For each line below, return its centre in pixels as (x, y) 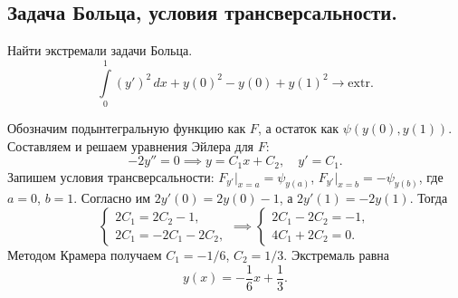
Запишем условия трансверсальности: (111, 176)
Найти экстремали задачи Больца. (100, 50)
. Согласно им (112, 198)
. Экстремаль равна (336, 255)
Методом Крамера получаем (85, 255)
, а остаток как (298, 127)
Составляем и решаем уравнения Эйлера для (131, 145)
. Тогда (429, 198)
